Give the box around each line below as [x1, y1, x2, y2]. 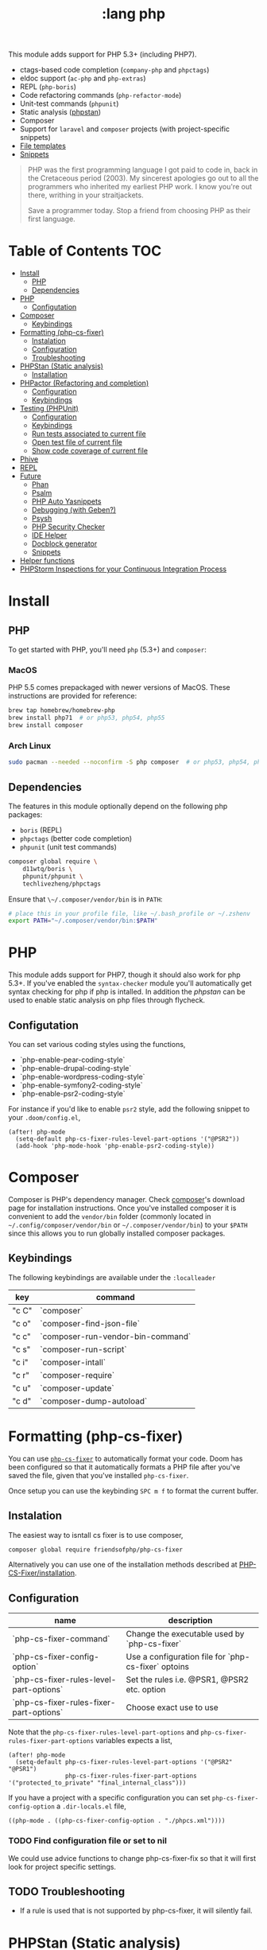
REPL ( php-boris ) [19, 82, 77, 91]
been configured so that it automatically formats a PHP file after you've [8, 1462, 241, 1472]
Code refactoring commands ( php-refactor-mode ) [19, 91, 182, 100]
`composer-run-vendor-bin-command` [39, 1330, 192, 1341]
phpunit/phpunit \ [22, 872, 83, 880]
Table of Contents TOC [8, 242, 162, 260]
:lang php [102, 5, 165, 23]
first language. [27, 214, 75, 224]
